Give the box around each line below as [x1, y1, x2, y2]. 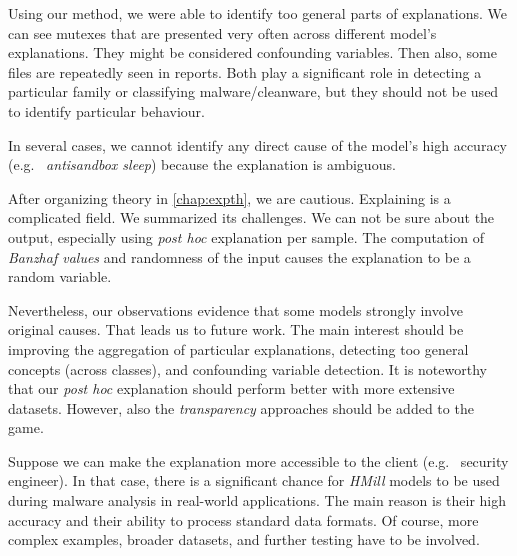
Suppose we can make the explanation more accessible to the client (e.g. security [8, 450, 509, 471]
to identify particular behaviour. [8, 100, 205, 121]
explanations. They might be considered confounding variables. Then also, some [8, 42, 497, 63]
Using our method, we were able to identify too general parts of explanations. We [8, 3, 507, 23]
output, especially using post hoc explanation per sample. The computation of [8, 226, 484, 247]
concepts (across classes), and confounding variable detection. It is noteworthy [8, 358, 487, 379]
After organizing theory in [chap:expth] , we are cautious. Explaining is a [8, 187, 451, 208]
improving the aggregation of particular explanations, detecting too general [8, 338, 469, 359]
